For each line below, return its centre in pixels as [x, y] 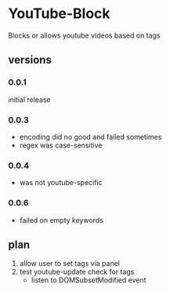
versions [30, 60]
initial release [29, 100]
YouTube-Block [60, 14]
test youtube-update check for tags [77, 272]
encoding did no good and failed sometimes [90, 136]
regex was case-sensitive [61, 145]
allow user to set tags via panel [69, 264]
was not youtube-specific [61, 183]
